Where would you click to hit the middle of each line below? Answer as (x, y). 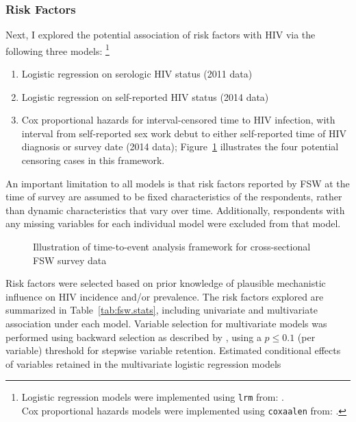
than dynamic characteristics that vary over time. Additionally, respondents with (175, 210)
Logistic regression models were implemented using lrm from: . (153, 397)
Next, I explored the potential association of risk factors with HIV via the (161, 35)
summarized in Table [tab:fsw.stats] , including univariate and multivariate (162, 310)
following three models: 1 (58, 49)
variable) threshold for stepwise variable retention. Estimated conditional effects (173, 350)
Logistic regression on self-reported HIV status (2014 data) (145, 96)
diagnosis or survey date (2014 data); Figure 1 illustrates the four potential (180, 146)
